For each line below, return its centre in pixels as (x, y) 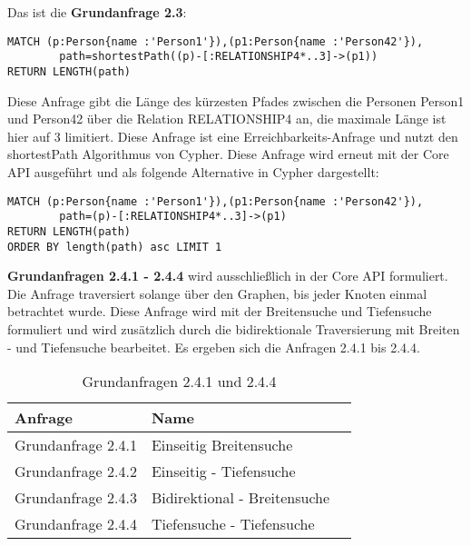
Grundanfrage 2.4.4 (76, 524)
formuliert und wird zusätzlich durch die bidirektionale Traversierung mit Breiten (234, 328)
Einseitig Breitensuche (222, 445)
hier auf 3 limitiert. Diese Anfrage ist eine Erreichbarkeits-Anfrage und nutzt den (233, 136)
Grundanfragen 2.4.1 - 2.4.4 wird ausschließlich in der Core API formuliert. (228, 276)
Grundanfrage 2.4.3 (76, 498)
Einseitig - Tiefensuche (223, 472)
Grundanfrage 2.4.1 (76, 445)
